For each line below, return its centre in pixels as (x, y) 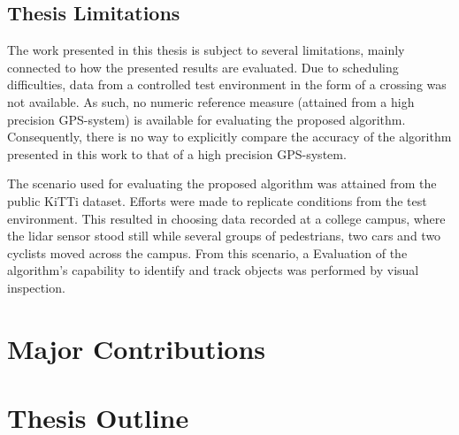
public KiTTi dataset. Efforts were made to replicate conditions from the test (217, 200)
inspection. (36, 287)
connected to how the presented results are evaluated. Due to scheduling (203, 67)
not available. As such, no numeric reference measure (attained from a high (211, 101)
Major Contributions (137, 348)
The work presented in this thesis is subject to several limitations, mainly (206, 50)
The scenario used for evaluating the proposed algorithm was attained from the (222, 183)
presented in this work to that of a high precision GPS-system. (177, 153)
